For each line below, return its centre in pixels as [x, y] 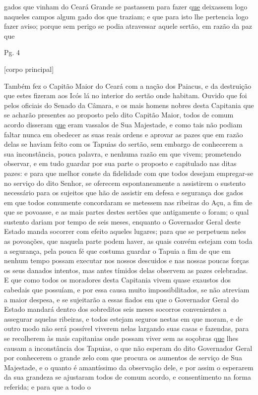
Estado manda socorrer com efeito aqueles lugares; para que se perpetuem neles [125, 231]
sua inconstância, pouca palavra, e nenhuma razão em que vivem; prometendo [123, 153]
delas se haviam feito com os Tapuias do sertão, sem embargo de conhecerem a [124, 144]
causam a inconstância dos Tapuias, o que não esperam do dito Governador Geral [128, 348]
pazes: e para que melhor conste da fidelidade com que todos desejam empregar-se [129, 173]
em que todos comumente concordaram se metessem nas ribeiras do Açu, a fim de [128, 202]
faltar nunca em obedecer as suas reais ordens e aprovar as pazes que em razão [124, 134]
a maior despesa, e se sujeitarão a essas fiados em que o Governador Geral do [122, 299]
